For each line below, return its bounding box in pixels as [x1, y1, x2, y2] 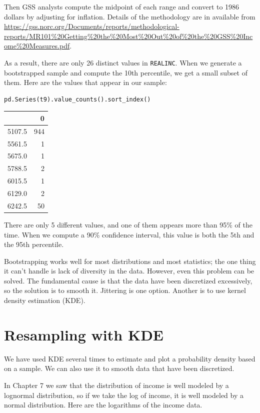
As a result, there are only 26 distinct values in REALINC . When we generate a [4, 57, 242, 67]
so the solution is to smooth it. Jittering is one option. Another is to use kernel [4, 285, 246, 295]
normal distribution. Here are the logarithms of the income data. [4, 399, 202, 410]
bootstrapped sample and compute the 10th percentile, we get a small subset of [4, 67, 247, 77]
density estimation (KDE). [4, 295, 85, 305]
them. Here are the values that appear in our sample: [4, 77, 167, 87]
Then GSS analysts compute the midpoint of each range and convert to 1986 [4, 1, 239, 11]
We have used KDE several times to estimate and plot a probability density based [4, 353, 255, 363]
